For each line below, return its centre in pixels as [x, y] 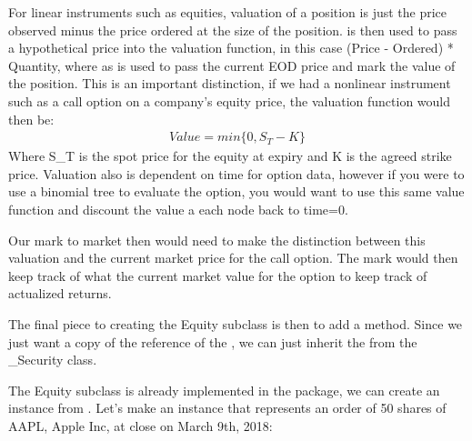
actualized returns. [60, 293]
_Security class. [53, 360]
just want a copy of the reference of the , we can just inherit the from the [213, 341]
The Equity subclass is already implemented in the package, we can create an [224, 390]
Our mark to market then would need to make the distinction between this [217, 240]
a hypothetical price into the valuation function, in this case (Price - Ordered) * [231, 48]
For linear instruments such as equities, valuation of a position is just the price [228, 12]
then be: [31, 119]
